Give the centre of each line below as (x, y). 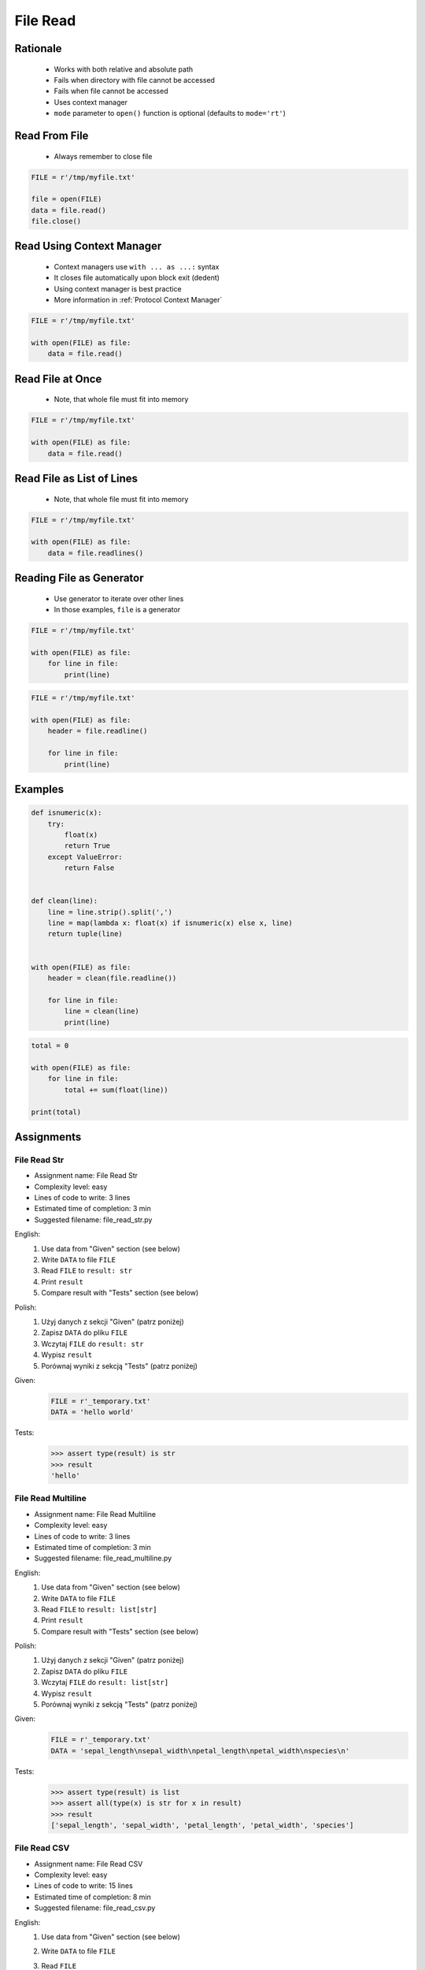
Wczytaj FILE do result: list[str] (105, 1682)
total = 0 (50, 1046)
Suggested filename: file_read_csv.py (95, 1908)
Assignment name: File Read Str (86, 1176)
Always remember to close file (103, 156)
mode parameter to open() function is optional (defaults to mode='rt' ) (170, 113)
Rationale (38, 48)
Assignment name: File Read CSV (89, 1864)
